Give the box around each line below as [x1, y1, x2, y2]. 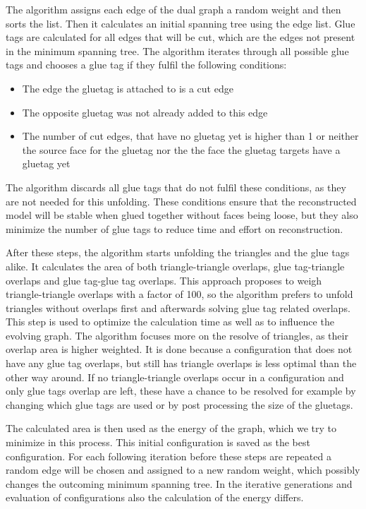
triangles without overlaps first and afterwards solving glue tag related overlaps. [6, 300, 350, 315]
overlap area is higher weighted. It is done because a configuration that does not [6, 342, 353, 357]
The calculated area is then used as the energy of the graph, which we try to [6, 421, 336, 436]
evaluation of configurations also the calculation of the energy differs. [6, 490, 304, 505]
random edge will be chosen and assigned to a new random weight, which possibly [6, 462, 360, 477]
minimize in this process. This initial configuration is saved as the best [6, 435, 310, 450]
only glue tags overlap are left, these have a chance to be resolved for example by [6, 383, 356, 398]
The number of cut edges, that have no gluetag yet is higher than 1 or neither [22, 128, 359, 143]
